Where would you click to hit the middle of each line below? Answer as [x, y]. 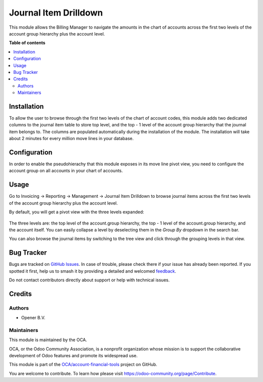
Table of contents [27, 43]
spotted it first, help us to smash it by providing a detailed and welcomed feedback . [93, 271]
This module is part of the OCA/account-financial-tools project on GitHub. [83, 365]
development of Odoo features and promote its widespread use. [73, 356]
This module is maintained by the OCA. [48, 340]
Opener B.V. [33, 318]
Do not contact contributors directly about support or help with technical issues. [89, 280]
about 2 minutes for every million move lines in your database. [71, 139]
